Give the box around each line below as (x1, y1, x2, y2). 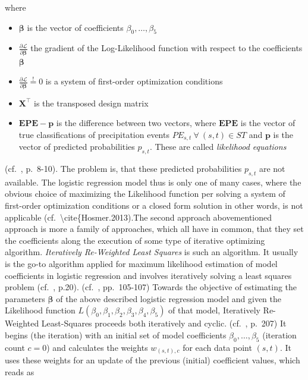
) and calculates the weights (46, 341, 148, 353)
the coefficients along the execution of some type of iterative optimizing (5, 234, 265, 246)
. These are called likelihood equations (149, 140, 287, 153)
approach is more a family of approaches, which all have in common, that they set (5, 222, 304, 235)
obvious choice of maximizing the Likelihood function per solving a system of (5, 187, 285, 200)
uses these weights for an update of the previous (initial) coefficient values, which (5, 354, 300, 366)
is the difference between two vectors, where (56, 117, 216, 129)
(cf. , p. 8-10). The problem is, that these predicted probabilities (5, 162, 242, 175)
